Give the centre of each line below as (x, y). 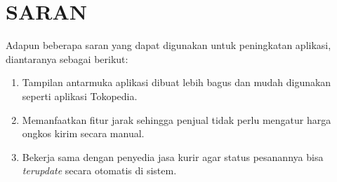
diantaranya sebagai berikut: (67, 58)
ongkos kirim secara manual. (83, 133)
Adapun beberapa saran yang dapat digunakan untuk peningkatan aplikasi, (168, 45)
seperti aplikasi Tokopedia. (80, 96)
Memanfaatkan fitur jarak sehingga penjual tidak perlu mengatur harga (177, 119)
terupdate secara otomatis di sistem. (99, 170)
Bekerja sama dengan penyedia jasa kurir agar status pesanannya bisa (173, 156)
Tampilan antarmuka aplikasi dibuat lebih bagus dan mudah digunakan (177, 82)
